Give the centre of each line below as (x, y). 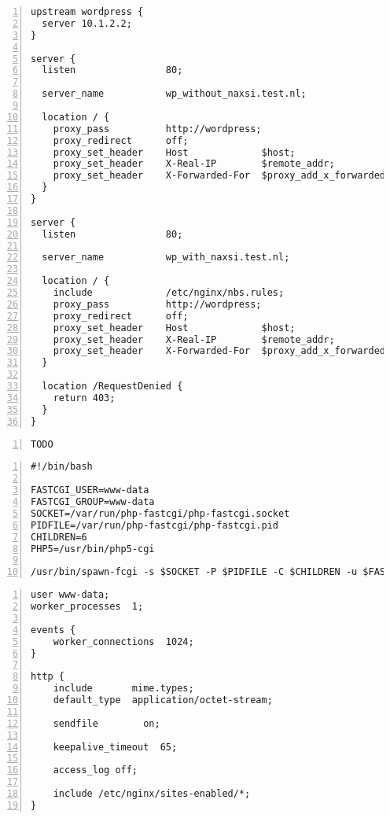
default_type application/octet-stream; (163, 700)
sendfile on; (107, 723)
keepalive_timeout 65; (115, 747)
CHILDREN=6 (59, 537)
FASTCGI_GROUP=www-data (93, 502)
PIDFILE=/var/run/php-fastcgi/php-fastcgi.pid (155, 525)
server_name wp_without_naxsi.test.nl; (174, 94)
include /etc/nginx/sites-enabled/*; (152, 794)
